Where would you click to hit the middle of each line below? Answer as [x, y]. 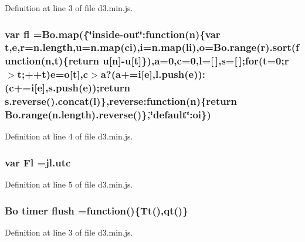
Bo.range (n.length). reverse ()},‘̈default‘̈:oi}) [108, 115]
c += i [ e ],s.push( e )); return [70, 88]
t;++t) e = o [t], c [53, 74]
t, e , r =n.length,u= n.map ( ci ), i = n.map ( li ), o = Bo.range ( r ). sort [148, 47]
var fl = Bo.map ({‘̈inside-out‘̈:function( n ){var [113, 34]
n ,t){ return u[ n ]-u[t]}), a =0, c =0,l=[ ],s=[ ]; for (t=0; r [167, 61]
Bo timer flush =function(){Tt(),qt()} [96, 210]
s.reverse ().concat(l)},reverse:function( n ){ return [121, 101]
